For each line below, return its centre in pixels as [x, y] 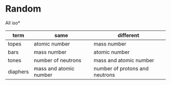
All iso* [13, 23]
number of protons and [121, 68]
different [129, 35]
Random [23, 9]
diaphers [18, 71]
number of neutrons [58, 60]
